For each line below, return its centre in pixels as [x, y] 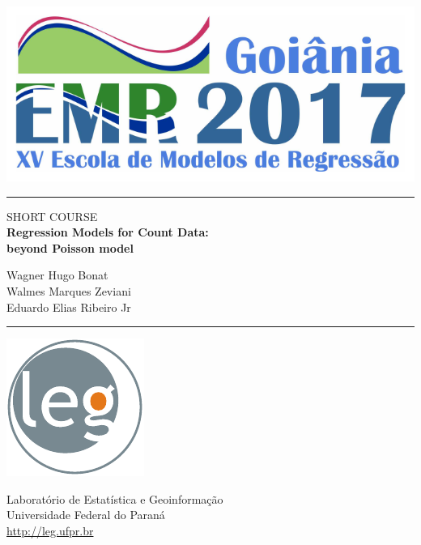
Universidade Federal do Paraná [86, 515]
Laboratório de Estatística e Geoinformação [115, 498]
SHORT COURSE [52, 216]
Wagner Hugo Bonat [57, 275]
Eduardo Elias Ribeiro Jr [69, 307]
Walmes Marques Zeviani [69, 290]
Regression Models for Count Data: [108, 232]
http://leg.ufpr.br [50, 530]
